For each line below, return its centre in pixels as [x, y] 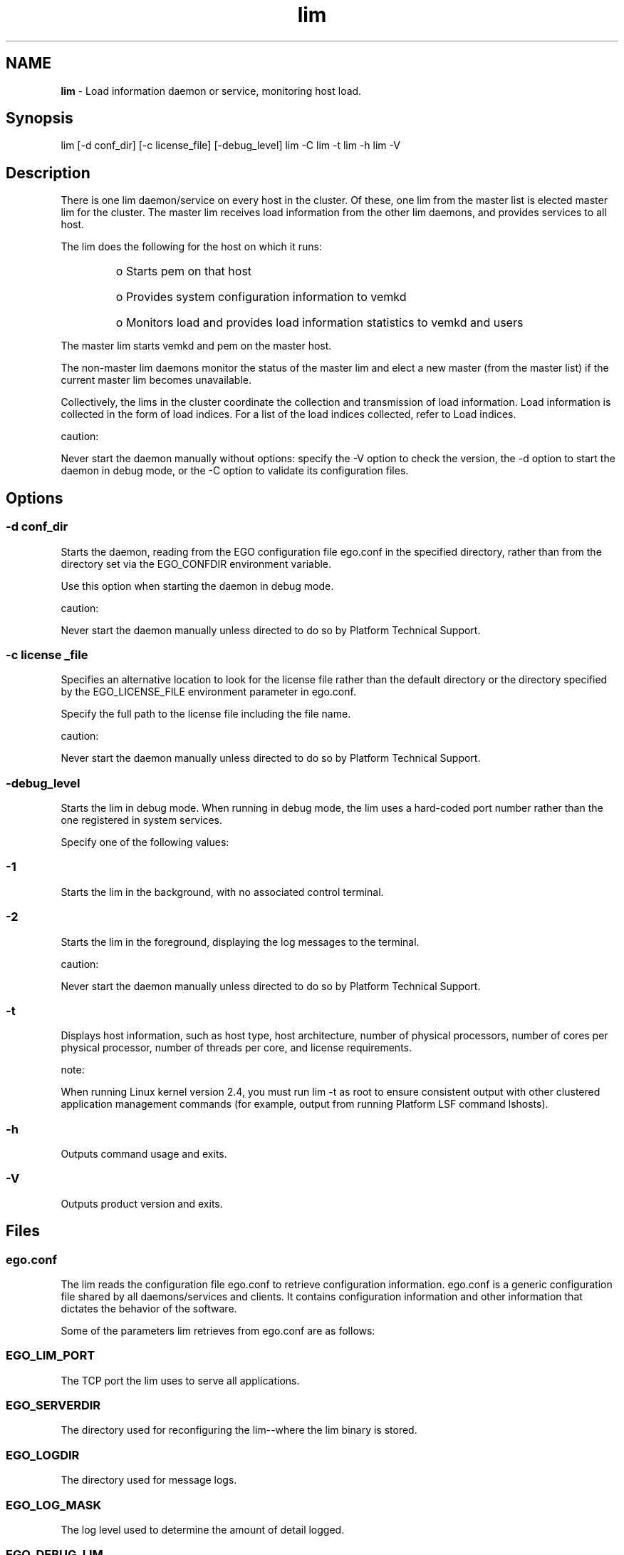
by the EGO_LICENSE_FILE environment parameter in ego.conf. [208, 692]
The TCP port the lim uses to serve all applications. [180, 1380]
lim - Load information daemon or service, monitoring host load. [211, 91]
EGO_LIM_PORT [51, 1356]
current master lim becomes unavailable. [156, 380]
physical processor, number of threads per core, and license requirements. [236, 1048]
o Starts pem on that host [184, 271]
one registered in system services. [141, 820]
